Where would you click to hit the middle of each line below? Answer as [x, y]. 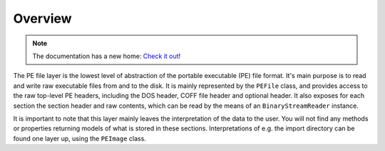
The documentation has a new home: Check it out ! [107, 56]
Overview [42, 18]
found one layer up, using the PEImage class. [79, 138]
